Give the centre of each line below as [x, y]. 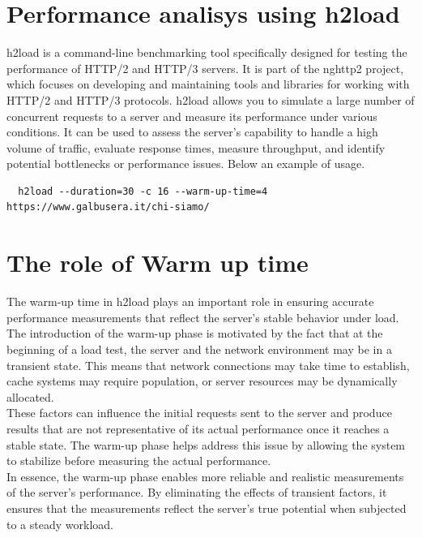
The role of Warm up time [158, 263]
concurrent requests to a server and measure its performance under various [192, 116]
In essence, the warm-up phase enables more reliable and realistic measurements [205, 476]
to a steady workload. [60, 524]
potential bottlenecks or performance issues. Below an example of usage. [186, 164]
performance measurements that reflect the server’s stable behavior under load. [203, 317]
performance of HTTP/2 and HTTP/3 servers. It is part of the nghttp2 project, [205, 68]
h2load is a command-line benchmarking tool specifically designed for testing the [207, 52]
